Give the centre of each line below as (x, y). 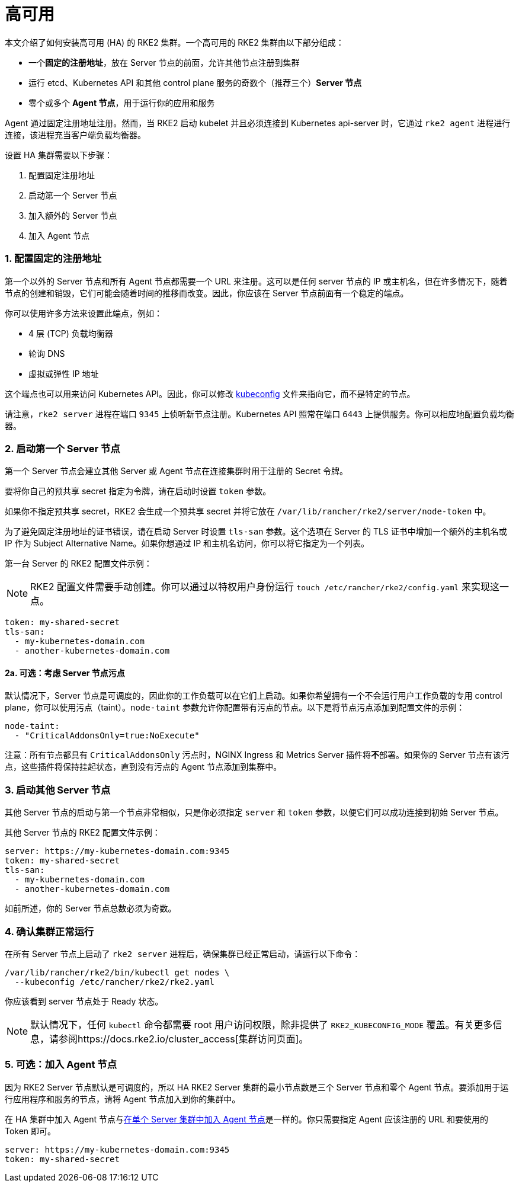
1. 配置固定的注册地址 (53, 259)
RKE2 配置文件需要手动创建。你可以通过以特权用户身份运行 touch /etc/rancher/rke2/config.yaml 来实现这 (265, 587)
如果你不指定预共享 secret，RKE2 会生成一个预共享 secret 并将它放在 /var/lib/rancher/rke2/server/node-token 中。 (248, 511)
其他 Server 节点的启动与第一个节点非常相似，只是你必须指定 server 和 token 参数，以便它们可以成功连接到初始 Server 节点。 (254, 812)
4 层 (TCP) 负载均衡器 (71, 333)
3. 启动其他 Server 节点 (58, 790)
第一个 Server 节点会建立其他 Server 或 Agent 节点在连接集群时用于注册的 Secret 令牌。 (177, 471)
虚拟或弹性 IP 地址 (64, 373)
